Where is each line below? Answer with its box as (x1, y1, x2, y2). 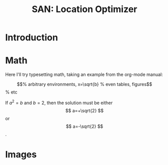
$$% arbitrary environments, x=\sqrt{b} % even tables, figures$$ (17, 81, 152, 88)
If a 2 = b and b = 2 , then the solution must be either (5, 99, 113, 106)
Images (5, 148, 37, 160)
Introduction (5, 32, 58, 43)
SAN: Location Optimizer (32, 4, 137, 15)
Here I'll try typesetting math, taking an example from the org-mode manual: (5, 71, 163, 77)
